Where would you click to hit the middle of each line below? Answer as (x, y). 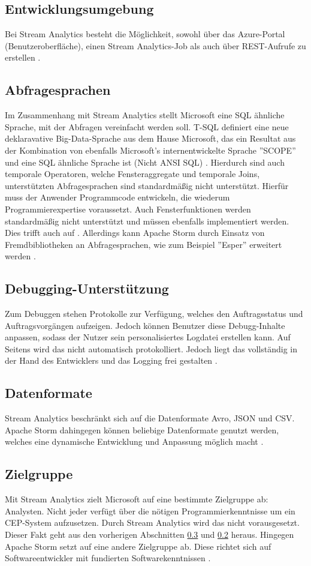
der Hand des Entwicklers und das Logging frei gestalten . (111, 360)
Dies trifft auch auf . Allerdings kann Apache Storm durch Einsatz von (135, 233)
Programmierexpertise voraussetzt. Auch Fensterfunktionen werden (128, 209)
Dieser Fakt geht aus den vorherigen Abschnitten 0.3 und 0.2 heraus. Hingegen (150, 534)
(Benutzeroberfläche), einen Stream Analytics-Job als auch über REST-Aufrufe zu (155, 45)
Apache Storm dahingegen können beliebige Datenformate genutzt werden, (142, 429)
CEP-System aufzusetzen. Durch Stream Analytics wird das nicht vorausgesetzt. (152, 522)
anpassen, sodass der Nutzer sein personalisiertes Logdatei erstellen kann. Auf (148, 337)
